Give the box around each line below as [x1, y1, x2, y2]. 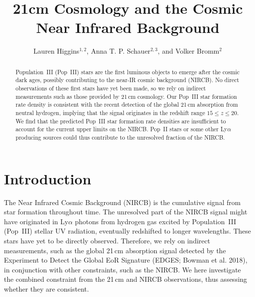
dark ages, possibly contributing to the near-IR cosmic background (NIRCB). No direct [15, 76, 239, 84]
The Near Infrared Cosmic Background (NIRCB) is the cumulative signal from [4, 197, 241, 207]
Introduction [4, 168, 91, 188]
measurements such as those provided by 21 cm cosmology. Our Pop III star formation [15, 92, 237, 100]
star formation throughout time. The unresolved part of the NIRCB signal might [4, 207, 248, 217]
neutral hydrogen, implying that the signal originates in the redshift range [15, 108, 205, 117]
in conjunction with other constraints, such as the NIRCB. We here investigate [4, 264, 241, 274]
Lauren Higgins [33, 46, 80, 56]
